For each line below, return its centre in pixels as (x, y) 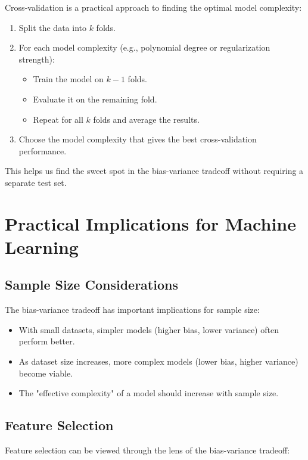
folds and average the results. (146, 119)
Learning (42, 246)
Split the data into (52, 27)
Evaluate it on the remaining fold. (95, 99)
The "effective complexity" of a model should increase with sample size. (149, 393)
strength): (37, 59)
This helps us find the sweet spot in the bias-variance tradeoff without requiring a (154, 171)
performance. (43, 150)
